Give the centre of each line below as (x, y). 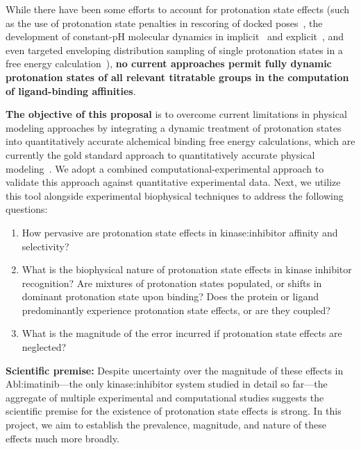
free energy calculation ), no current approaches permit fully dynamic (169, 63)
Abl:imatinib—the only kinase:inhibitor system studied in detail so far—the (167, 384)
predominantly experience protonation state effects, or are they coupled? (176, 310)
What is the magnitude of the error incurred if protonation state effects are (182, 333)
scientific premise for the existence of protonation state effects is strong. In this (174, 411)
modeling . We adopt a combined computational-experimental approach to (165, 168)
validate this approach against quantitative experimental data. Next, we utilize (173, 182)
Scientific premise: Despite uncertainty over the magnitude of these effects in (175, 370)
